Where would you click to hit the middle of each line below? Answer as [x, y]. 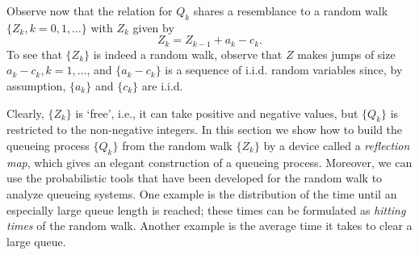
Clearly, [25, 113]
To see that [34, 54]
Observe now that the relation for [90, 10]
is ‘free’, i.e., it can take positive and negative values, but [217, 113]
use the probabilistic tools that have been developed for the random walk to [195, 178]
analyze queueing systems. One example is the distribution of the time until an [202, 194]
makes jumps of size [346, 54]
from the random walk [177, 146]
